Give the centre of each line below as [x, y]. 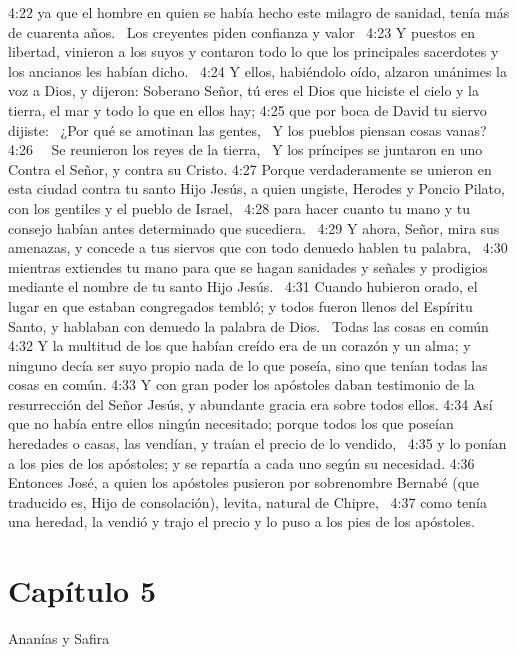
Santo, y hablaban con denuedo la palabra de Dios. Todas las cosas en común [248, 325]
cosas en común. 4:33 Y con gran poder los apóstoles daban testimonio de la [241, 384]
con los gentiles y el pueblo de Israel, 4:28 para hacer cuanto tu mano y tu [239, 207]
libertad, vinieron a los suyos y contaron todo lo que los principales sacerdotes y [253, 51]
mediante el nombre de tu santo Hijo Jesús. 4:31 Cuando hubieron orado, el [243, 286]
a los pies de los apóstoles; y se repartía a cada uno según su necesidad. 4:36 [241, 462]
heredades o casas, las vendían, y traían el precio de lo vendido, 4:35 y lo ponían [257, 443]
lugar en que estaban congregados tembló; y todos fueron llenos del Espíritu [240, 305]
